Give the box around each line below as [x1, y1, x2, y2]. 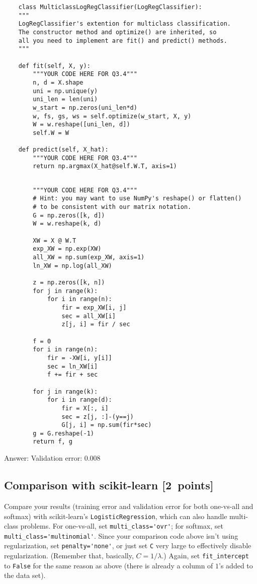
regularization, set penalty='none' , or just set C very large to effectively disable [4, 540, 251, 551]
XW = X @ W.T [33, 237, 76, 244]
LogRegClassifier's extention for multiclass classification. [18, 20, 231, 28]
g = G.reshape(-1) [33, 429, 94, 437]
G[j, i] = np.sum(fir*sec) [61, 421, 152, 429]
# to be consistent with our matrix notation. [33, 203, 192, 211]
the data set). [4, 570, 46, 580]
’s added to [219, 560, 253, 570]
